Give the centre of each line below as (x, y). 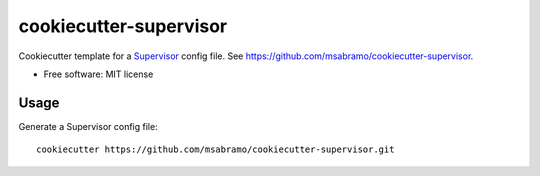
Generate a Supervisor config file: (88, 126)
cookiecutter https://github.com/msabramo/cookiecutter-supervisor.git (215, 149)
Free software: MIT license (98, 74)
